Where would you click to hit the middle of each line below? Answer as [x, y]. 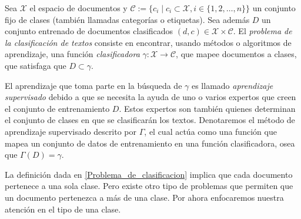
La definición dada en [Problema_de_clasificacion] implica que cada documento [149, 174]
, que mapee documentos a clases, [236, 54]
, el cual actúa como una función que [210, 131]
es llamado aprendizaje [232, 85]
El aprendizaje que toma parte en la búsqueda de [93, 85]
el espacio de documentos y [78, 8]
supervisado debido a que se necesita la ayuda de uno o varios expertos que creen [150, 97]
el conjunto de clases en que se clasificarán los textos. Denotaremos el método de [150, 120]
